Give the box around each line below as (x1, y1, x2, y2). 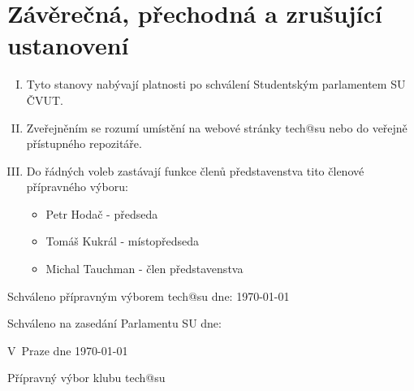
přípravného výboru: (26, 178, 128, 195)
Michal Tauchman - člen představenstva (45, 260, 244, 277)
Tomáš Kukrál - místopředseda (45, 232, 200, 250)
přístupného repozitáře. (26, 135, 142, 152)
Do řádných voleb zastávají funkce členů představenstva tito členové (26, 162, 364, 179)
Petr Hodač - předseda (45, 205, 158, 222)
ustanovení (7, 28, 129, 62)
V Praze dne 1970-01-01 (7, 341, 128, 358)
